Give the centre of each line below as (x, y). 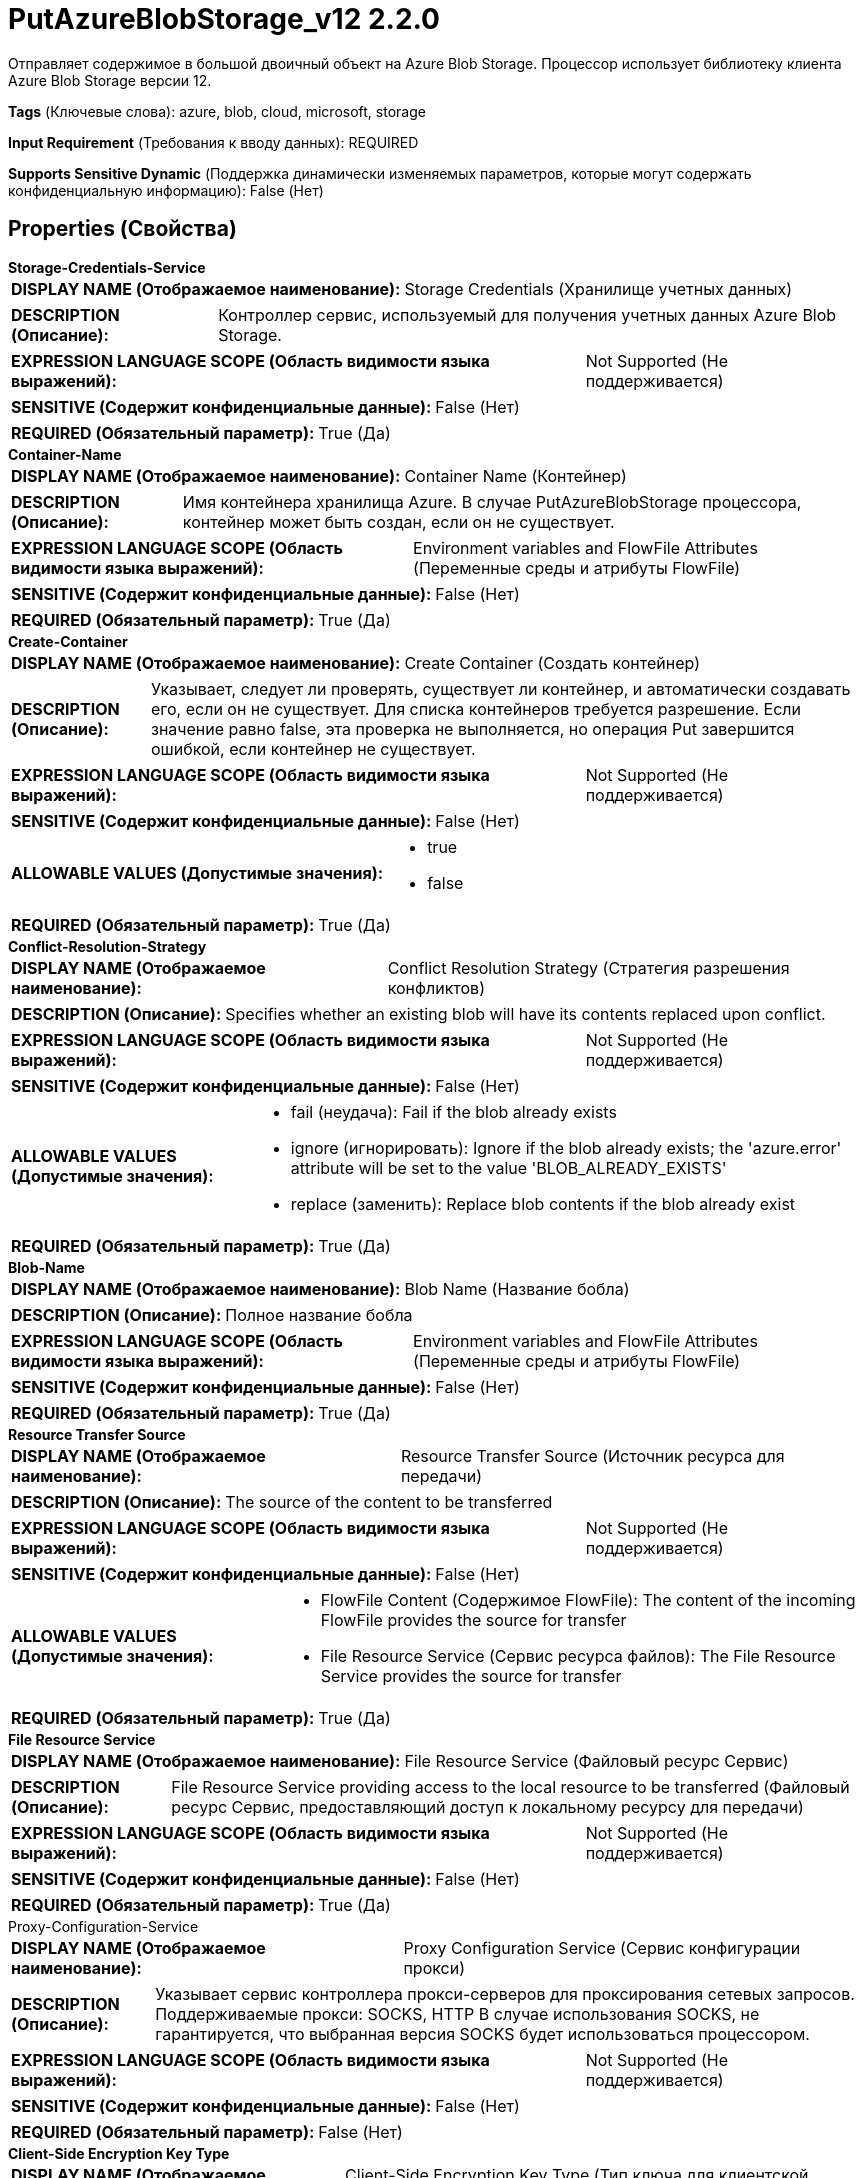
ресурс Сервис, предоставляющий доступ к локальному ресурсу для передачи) (487, 1806)
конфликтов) (436, 987)
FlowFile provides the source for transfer (473, 1619)
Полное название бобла (319, 1314)
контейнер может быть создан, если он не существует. (398, 521)
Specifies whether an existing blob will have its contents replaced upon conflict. (525, 1013)
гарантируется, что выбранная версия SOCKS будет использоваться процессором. (482, 2033)
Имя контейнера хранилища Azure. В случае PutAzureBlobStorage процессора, (492, 501)
